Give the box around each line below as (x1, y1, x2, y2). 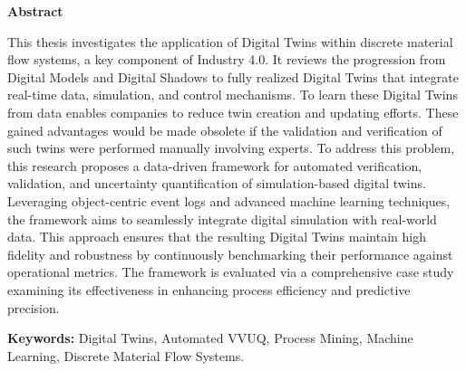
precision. (7, 298, 60, 317)
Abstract (7, 2, 63, 20)
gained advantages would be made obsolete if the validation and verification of (7, 120, 442, 139)
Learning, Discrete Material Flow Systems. (7, 346, 245, 365)
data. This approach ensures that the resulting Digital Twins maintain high (7, 227, 426, 246)
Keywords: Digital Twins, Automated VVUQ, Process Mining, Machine (7, 328, 413, 347)
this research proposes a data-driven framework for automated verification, (7, 156, 422, 175)
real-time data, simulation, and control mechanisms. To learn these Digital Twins (7, 85, 458, 104)
